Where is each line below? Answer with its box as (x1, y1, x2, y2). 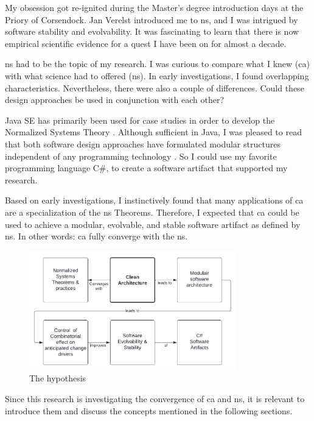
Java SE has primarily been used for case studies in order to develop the (5, 113, 275, 126)
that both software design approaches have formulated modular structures (5, 137, 281, 150)
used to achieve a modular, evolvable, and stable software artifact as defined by (5, 218, 301, 230)
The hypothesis (29, 372, 86, 384)
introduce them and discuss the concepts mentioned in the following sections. (5, 404, 293, 417)
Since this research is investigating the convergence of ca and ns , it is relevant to (5, 392, 305, 405)
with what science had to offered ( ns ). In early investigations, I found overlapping (5, 69, 309, 82)
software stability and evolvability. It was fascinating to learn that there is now (5, 25, 299, 38)
